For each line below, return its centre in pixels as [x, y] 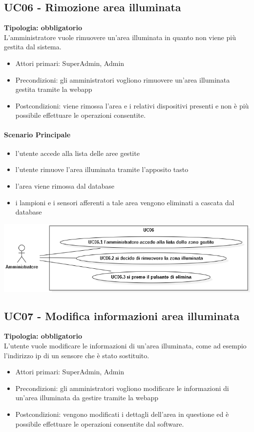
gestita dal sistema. [33, 47]
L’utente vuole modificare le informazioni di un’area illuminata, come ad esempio [125, 345]
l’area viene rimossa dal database [65, 185]
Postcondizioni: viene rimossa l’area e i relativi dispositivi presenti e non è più [132, 105]
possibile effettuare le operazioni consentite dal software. [100, 423]
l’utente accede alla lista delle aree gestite [77, 153]
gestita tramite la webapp [54, 89]
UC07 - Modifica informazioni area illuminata [122, 315]
